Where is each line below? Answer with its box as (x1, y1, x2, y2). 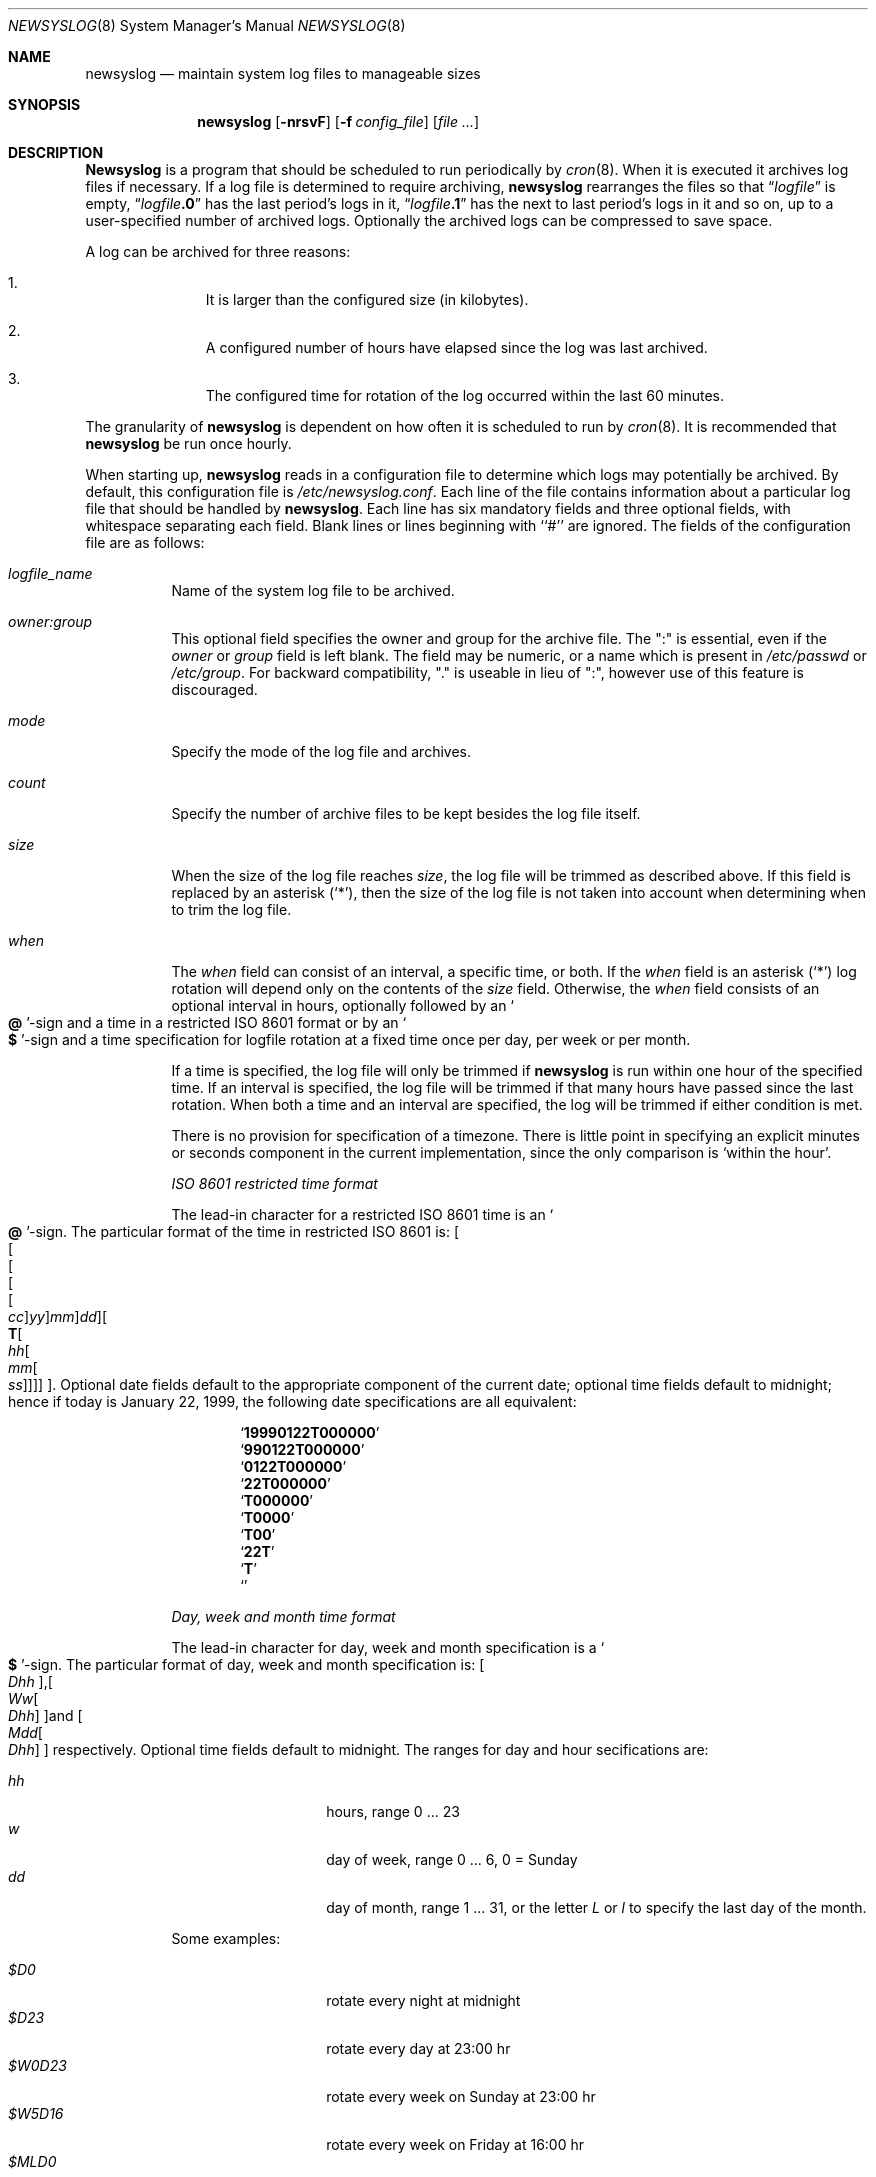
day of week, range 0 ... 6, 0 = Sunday (326, 1851, 578, 1868)
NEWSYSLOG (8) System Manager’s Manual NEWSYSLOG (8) (8, 17, 406, 34)
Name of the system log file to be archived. (171, 582, 455, 599)
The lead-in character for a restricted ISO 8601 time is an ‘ (171, 1206, 554, 1223)
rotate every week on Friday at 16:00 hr (326, 2136, 584, 2153)
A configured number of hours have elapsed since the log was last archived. (205, 339, 708, 356)
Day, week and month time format (171, 1608, 396, 1625)
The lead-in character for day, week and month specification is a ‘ (171, 1639, 605, 1656)
